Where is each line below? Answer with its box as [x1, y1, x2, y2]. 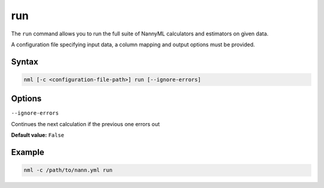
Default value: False [11, 132, 65, 139]
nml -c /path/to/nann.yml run [23, 167, 113, 174]
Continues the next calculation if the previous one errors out [11, 120, 160, 127]
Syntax [11, 56, 38, 67]
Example [11, 147, 44, 157]
